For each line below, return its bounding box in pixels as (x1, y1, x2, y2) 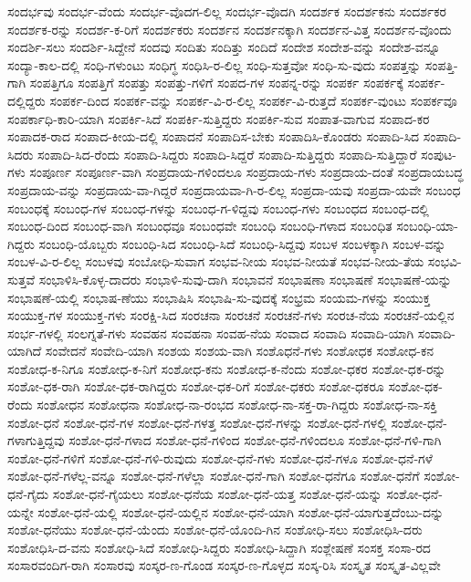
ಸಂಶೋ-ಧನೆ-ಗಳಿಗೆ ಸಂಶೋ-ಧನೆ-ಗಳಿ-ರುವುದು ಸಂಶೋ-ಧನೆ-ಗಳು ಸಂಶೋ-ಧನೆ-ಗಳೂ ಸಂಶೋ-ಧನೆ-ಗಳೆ (7, 448, 433, 467)
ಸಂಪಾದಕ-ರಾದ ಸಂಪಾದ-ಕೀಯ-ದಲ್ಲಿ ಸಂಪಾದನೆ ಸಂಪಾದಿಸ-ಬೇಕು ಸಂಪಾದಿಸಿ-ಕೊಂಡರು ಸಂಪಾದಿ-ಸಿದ (7, 127, 420, 146)
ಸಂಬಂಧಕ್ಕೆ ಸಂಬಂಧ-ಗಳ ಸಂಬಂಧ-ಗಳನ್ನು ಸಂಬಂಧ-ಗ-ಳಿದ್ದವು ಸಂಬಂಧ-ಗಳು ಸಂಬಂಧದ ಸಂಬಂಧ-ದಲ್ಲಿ (7, 198, 429, 217)
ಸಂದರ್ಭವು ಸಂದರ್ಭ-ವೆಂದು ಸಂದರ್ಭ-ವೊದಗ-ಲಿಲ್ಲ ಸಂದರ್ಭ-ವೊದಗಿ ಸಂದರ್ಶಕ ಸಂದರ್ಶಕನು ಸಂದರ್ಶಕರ (7, 2, 446, 20)
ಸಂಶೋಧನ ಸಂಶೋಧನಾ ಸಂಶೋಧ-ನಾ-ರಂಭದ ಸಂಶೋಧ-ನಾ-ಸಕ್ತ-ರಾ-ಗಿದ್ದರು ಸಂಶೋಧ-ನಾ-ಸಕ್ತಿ (37, 395, 437, 414)
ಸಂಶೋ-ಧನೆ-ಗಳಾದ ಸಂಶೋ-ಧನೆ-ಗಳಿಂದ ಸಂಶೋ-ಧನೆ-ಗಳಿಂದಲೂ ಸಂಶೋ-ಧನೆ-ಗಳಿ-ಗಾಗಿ (68, 431, 442, 450)
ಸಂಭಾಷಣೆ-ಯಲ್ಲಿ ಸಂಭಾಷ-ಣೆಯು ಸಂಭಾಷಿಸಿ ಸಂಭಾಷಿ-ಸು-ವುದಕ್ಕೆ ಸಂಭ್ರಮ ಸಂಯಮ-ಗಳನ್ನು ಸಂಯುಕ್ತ (7, 287, 431, 307)
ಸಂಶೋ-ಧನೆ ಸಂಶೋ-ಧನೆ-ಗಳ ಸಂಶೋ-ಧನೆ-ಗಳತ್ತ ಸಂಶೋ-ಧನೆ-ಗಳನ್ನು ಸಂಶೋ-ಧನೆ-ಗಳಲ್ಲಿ (7, 412, 387, 431)
